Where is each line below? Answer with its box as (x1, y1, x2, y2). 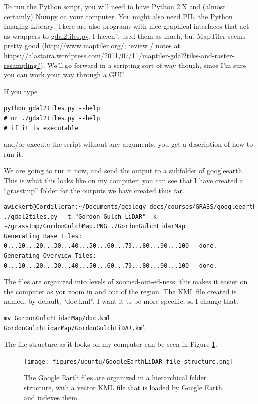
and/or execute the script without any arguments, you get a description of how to (4, 139, 253, 149)
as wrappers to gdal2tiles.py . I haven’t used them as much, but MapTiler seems (4, 30, 246, 41)
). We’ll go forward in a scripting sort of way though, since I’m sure (40, 60, 246, 70)
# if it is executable (4, 124, 79, 132)
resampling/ (4, 60, 41, 70)
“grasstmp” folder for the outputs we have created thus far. (4, 185, 184, 195)
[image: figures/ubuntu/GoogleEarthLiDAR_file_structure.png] (24, 358, 234, 365)
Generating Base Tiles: (4, 232, 82, 240)
